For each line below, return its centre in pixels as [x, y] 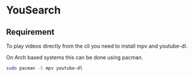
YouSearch [34, 10]
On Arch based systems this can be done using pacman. [74, 57]
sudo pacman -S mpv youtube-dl [44, 68]
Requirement [30, 32]
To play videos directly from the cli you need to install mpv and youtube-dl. [97, 46]
